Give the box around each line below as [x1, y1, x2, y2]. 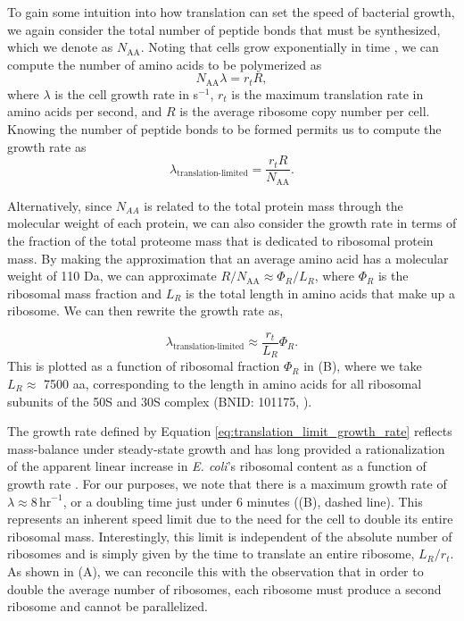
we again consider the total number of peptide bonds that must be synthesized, [7, 20, 441, 38]
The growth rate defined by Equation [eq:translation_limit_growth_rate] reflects [7, 422, 452, 441]
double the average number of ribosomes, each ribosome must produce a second [7, 579, 442, 598]
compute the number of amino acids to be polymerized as [7, 55, 322, 73]
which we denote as [7, 38, 113, 56]
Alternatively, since [7, 196, 112, 214]
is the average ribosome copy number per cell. [179, 102, 430, 121]
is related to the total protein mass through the [144, 196, 403, 214]
